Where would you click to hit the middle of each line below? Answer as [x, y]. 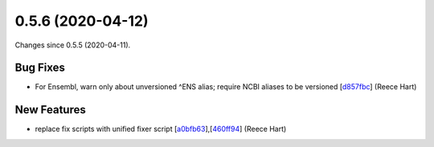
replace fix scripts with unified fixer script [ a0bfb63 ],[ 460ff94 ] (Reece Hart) [161, 129]
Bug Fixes [40, 68]
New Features [50, 110]
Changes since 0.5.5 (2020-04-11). [73, 45]
